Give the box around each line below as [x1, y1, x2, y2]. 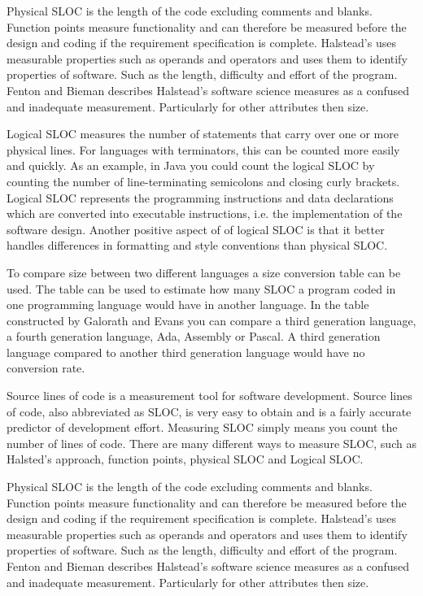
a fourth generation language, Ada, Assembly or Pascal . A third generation [7, 328, 381, 345]
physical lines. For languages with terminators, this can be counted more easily [7, 141, 400, 158]
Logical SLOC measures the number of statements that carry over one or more [7, 125, 399, 142]
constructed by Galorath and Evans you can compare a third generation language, [7, 311, 416, 328]
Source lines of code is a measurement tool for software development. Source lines [7, 387, 412, 404]
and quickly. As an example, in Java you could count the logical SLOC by [7, 157, 375, 174]
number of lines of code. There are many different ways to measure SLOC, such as [7, 434, 416, 451]
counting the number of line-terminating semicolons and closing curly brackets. [7, 172, 400, 189]
